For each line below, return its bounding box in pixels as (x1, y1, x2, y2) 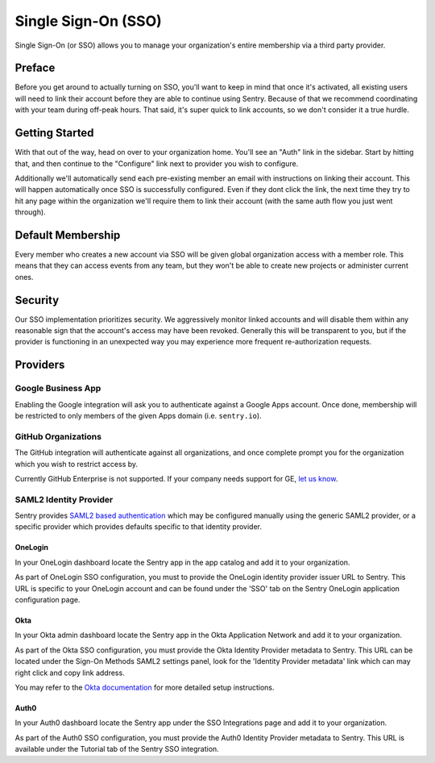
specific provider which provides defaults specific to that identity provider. (14, 522, 262, 532)
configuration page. (14, 595, 81, 605)
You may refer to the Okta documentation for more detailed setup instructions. (14, 682, 275, 692)
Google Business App (14, 383, 101, 394)
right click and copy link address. (14, 668, 125, 678)
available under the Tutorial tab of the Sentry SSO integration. (14, 744, 219, 754)
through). (14, 207, 46, 217)
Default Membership (14, 228, 121, 242)
